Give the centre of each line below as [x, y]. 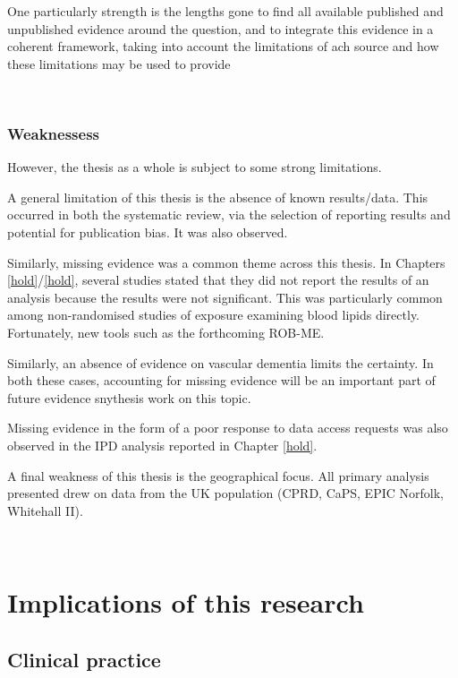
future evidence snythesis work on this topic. [129, 397]
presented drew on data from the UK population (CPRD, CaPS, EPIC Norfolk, [225, 493]
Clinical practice [84, 659]
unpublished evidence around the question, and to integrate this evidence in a [221, 28]
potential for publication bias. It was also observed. [148, 232]
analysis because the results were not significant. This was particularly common [225, 297]
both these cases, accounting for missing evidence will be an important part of [221, 380]
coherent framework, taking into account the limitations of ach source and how [223, 46]
